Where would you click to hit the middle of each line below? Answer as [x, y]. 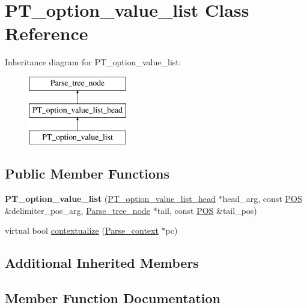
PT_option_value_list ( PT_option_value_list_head [110, 199]
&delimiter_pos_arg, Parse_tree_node [78, 210]
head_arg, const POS [262, 199]
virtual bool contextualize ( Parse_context [82, 230]
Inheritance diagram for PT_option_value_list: [93, 62]
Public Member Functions [87, 173]
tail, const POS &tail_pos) [207, 210]
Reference [47, 33]
